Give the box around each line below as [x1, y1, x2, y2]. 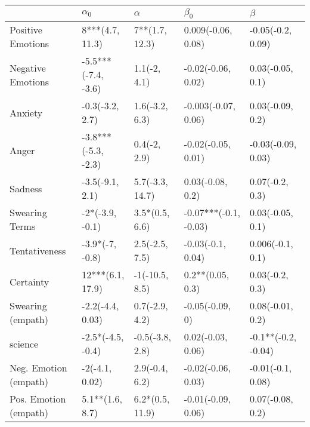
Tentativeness [10, 243, 66, 257]
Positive [10, 23, 42, 37]
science [10, 336, 39, 351]
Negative [10, 60, 46, 75]
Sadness [10, 181, 42, 195]
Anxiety [10, 105, 43, 119]
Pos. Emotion [10, 392, 66, 406]
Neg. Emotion [10, 361, 67, 375]
